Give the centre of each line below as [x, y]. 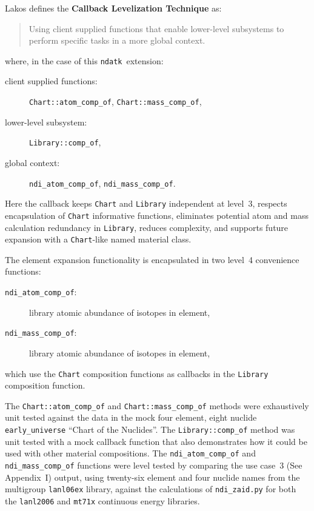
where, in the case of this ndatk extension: [84, 60]
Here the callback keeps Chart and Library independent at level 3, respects [146, 203]
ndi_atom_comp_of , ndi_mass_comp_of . [102, 183]
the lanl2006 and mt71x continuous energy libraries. [102, 500]
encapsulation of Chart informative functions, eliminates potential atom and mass [157, 215]
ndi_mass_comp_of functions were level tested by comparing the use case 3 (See [154, 465]
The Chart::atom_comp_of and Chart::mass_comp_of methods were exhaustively [157, 405]
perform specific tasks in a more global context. [117, 40]
